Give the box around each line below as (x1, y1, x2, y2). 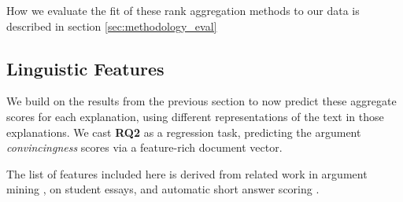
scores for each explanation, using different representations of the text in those (6, 108, 384, 124)
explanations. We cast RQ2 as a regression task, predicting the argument (6, 123, 361, 140)
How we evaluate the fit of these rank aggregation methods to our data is (6, 2, 360, 18)
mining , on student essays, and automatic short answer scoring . (6, 181, 320, 197)
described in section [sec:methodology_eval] (6, 17, 217, 34)
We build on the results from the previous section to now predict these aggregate (6, 93, 397, 109)
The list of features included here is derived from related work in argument (6, 165, 368, 182)
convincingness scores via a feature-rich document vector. (6, 139, 283, 156)
